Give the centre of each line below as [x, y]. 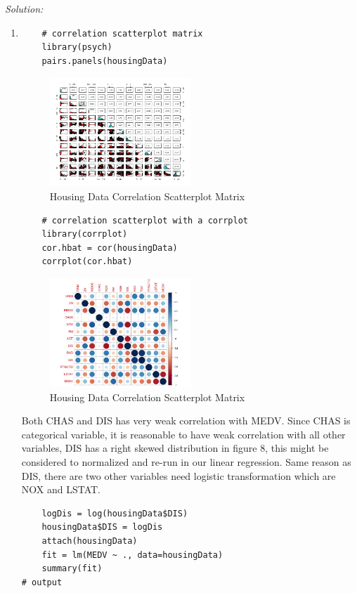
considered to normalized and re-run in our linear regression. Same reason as [186, 462]
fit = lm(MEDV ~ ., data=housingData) [132, 555]
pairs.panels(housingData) [105, 61]
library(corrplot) [85, 234]
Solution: [24, 8]
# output [42, 582]
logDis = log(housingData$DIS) [115, 513]
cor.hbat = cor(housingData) [110, 248]
